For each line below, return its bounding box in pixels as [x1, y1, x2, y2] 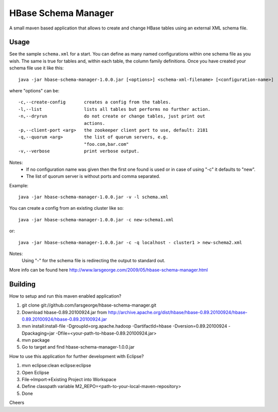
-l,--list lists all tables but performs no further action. [18, 106, 211, 112]
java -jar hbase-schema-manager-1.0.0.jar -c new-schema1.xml [18, 217, 174, 222]
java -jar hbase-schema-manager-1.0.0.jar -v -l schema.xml [18, 194, 168, 200]
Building [9, 280, 36, 288]
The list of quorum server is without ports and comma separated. [26, 173, 160, 179]
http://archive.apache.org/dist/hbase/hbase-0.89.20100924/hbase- [107, 309, 247, 315]
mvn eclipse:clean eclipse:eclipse [21, 363, 91, 369]
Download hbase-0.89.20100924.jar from [21, 309, 107, 315]
